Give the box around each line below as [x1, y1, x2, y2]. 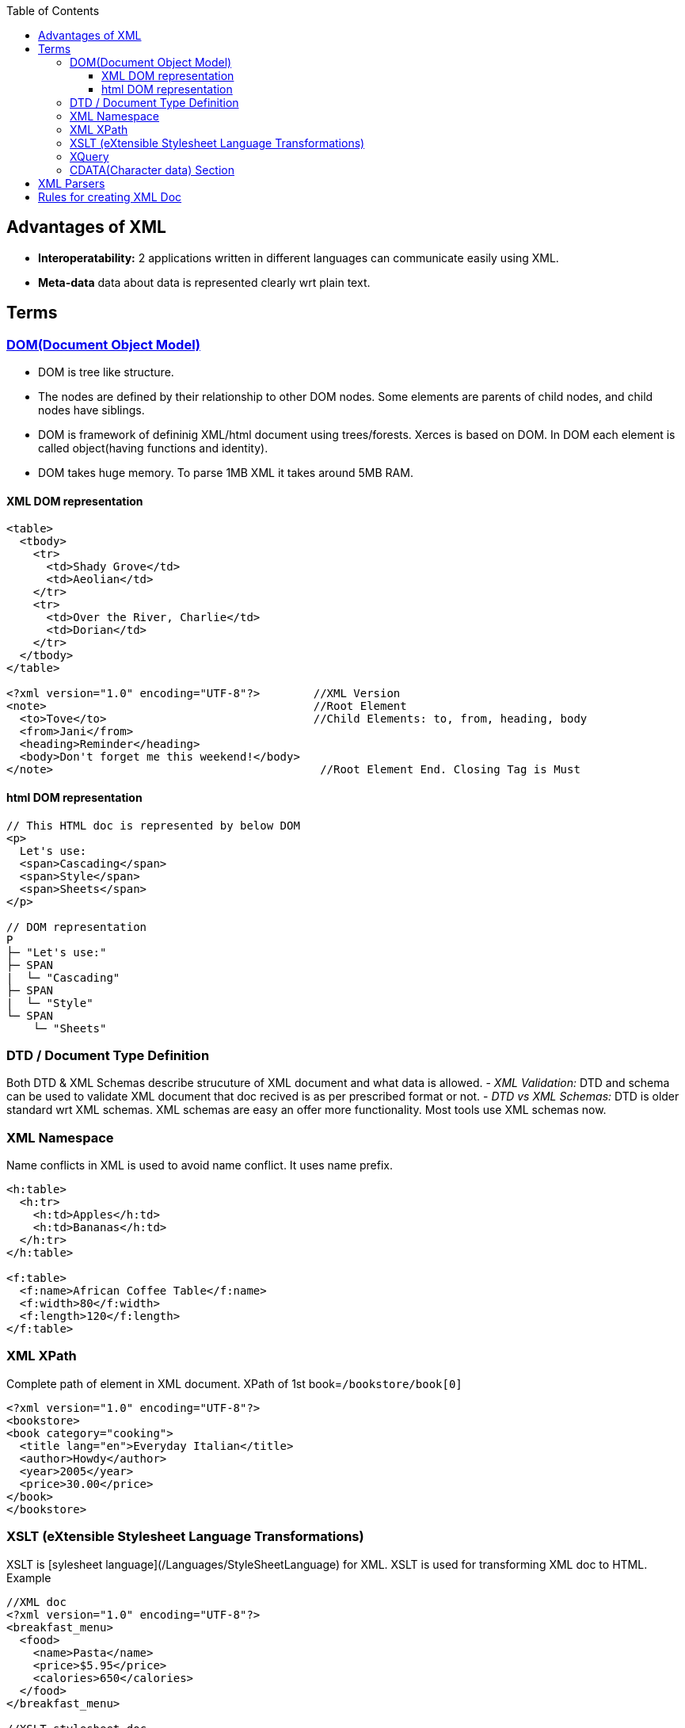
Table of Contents [6, 4, 100, 17]
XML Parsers [38, 177, 105, 190]
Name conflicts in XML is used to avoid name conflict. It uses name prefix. [6, 1158, 394, 1172]
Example [6, 1570, 51, 1585]
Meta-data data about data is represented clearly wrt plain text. [38, 275, 371, 289]
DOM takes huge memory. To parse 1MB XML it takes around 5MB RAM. [38, 466, 413, 480]
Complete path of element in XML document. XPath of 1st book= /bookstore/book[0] [6, 1376, 462, 1390]
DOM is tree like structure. [38, 365, 174, 380]
